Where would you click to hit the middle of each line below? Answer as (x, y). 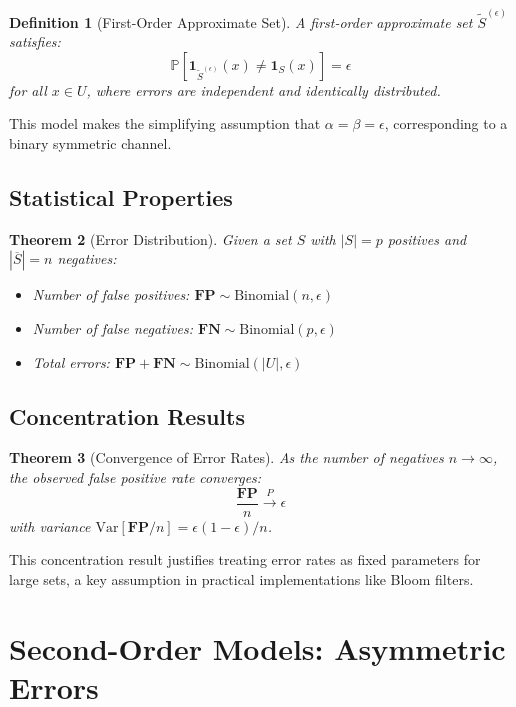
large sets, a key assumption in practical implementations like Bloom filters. (241, 578)
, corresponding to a (446, 123)
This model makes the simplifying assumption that (165, 123)
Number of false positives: (111, 294)
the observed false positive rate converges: (135, 477)
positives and (427, 238)
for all (28, 89)
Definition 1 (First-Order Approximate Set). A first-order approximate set (241, 21)
